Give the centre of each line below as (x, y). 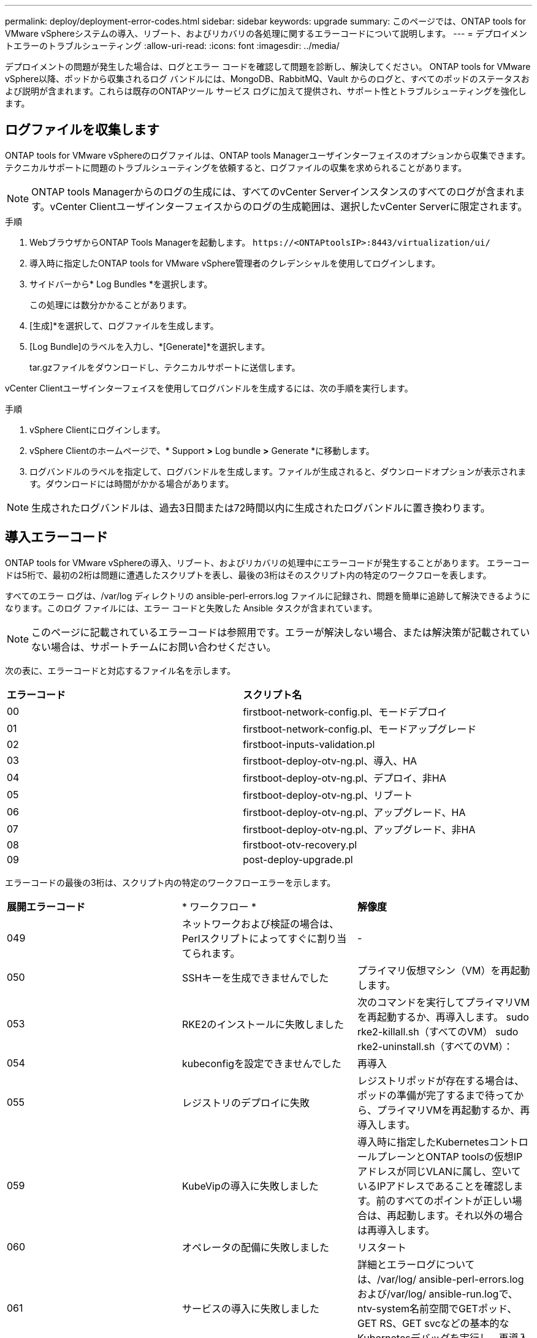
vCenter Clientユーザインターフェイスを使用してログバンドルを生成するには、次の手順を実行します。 (209, 388)
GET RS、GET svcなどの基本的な (433, 1323)
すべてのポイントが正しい (454, 1200)
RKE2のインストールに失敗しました (263, 1024)
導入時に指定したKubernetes (423, 1142)
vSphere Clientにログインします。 (97, 429)
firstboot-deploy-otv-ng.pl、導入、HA (330, 761)
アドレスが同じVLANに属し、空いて (439, 1171)
